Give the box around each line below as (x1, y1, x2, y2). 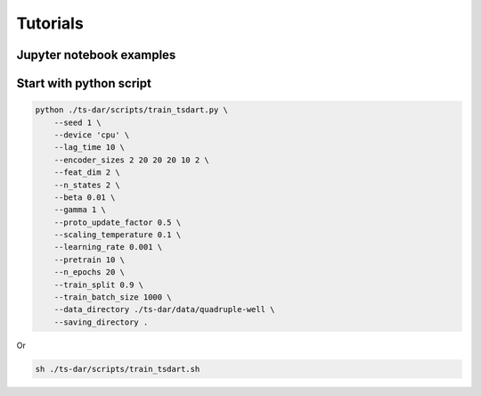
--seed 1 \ (53, 117, 102, 128)
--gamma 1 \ (53, 205, 107, 215)
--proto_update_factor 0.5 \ (53, 217, 182, 227)
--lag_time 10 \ (53, 143, 125, 153)
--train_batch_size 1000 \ (53, 293, 173, 302)
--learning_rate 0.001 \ (53, 242, 163, 252)
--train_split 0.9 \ (53, 279, 144, 290)
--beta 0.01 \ (53, 192, 116, 202)
